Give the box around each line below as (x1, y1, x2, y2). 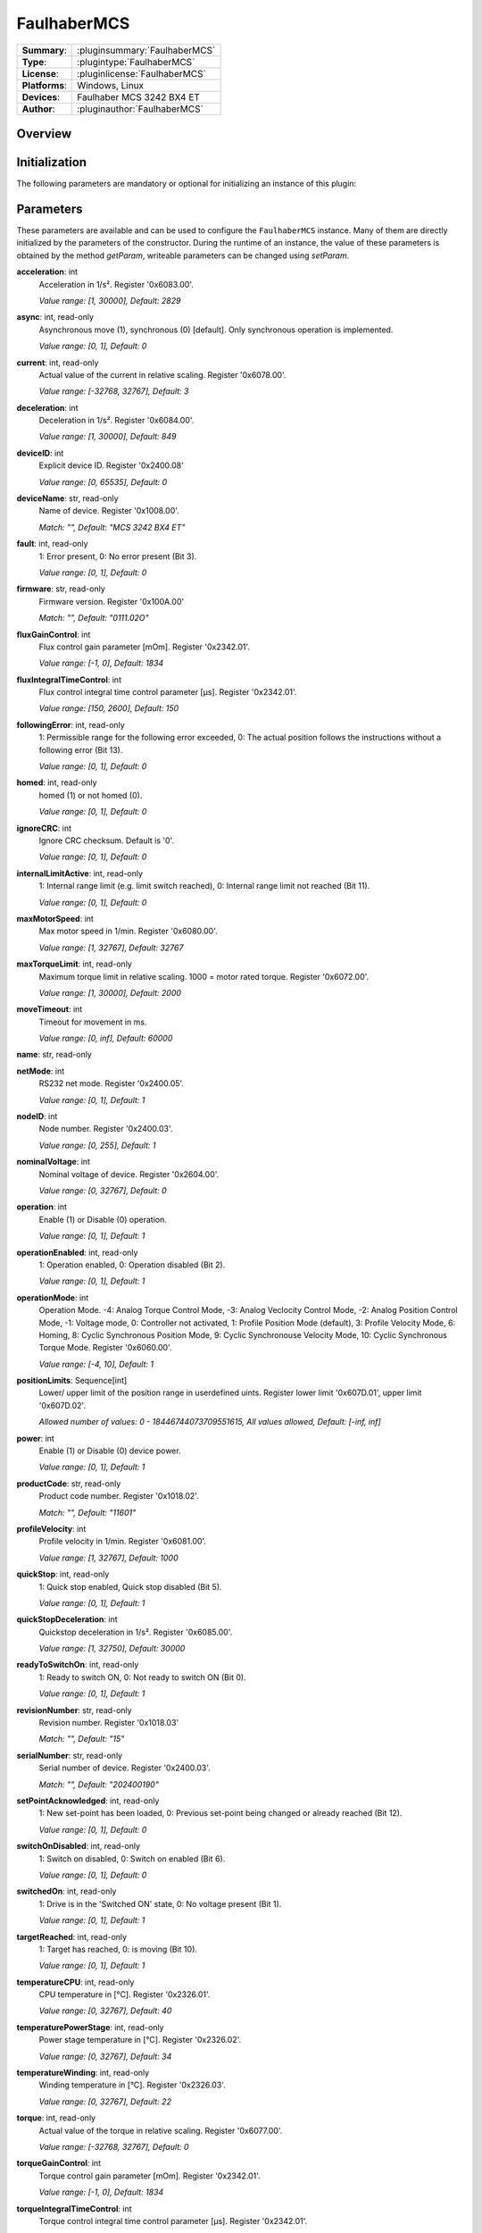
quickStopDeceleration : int (16, 1614, 118, 1625)
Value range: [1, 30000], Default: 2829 (38, 295, 181, 305)
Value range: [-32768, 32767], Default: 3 (38, 386, 189, 397)
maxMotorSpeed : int (16, 913, 94, 924)
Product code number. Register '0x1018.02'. (38, 1491, 200, 1501)
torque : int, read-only (16, 2112, 96, 2123)
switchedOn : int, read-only (16, 1886, 117, 1897)
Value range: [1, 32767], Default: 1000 (38, 1552, 179, 1563)
